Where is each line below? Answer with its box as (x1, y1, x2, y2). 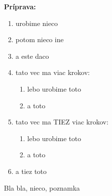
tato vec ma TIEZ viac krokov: (15, 117, 109, 127)
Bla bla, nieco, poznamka (4, 182, 80, 193)
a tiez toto (15, 166, 47, 176)
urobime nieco (15, 18, 58, 28)
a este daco (15, 50, 49, 61)
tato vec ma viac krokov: (15, 67, 90, 77)
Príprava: (4, 1, 36, 11)
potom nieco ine (15, 34, 64, 45)
